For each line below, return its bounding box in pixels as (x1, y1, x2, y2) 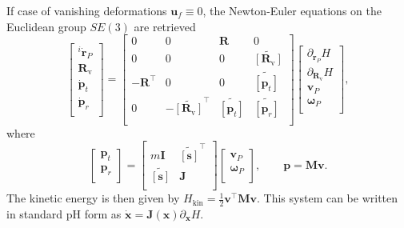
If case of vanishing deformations (6, 2, 167, 18)
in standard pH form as (6, 205, 122, 222)
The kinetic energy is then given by (6, 190, 180, 206)
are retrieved (134, 18, 196, 34)
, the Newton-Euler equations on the (202, 2, 382, 18)
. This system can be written (257, 190, 398, 206)
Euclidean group (6, 18, 86, 34)
